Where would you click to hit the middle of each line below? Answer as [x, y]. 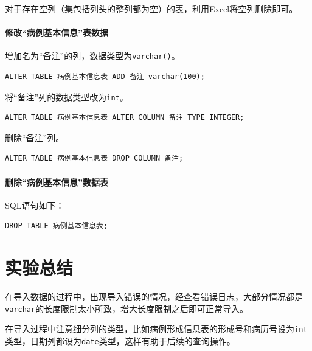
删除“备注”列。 [35, 137]
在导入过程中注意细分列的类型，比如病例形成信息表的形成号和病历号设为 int [156, 329]
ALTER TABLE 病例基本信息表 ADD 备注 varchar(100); [105, 77]
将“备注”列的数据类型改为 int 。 [67, 96]
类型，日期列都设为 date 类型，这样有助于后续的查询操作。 [120, 341]
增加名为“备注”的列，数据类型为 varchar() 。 [92, 56]
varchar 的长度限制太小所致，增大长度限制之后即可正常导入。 [127, 308]
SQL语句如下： [35, 205]
